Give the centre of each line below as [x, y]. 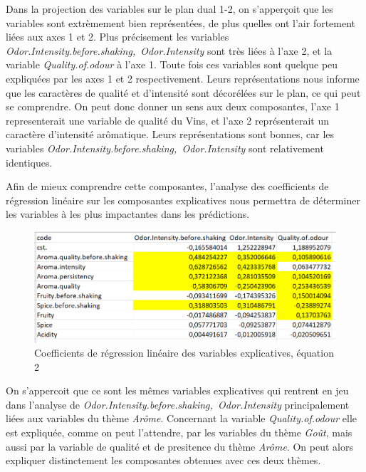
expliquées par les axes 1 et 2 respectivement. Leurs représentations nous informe [183, 78]
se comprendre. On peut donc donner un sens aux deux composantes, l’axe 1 [173, 106]
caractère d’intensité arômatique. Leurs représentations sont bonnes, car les [170, 134]
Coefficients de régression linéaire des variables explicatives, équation [184, 353]
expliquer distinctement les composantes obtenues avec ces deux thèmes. [163, 460]
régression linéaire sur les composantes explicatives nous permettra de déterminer [183, 200]
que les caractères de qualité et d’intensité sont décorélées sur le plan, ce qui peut [183, 92]
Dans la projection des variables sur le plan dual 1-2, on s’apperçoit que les [169, 9]
